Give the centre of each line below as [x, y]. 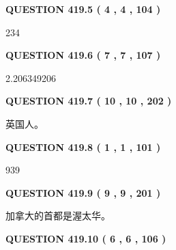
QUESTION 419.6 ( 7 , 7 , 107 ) [83, 55]
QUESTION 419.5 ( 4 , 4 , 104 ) [83, 9]
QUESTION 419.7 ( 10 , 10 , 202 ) [89, 101]
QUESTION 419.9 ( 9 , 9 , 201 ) [83, 192]
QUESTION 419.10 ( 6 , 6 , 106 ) [86, 238]
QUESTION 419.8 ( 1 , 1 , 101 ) [83, 147]
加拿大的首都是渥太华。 [58, 216]
